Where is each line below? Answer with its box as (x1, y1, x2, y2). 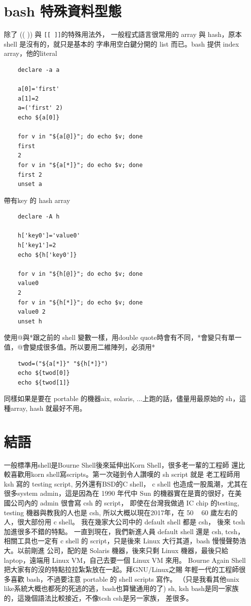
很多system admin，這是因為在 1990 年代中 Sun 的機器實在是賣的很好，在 (4, 488, 235, 498)
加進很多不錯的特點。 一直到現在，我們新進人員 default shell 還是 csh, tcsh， (4, 526, 245, 536)
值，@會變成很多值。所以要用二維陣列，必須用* (4, 342, 155, 352)
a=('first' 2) (17, 104, 63, 112)
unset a (17, 181, 42, 188)
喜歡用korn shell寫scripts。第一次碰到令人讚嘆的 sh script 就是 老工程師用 (10, 469, 240, 479)
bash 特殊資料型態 (4, 1, 122, 21)
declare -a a (17, 66, 60, 73)
